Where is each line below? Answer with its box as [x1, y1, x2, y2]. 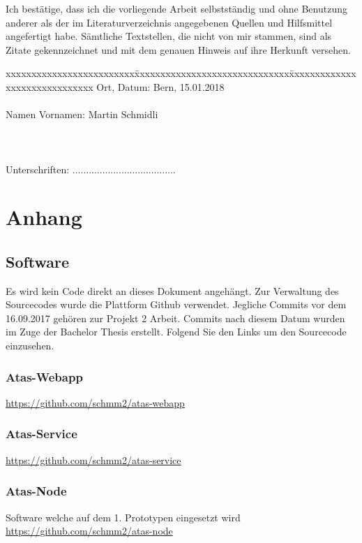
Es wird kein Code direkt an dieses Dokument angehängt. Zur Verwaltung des [6, 283, 339, 298]
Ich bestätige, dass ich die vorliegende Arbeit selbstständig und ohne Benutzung [6, 1, 347, 15]
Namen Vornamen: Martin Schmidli [6, 107, 158, 122]
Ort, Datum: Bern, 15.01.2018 [96, 79, 225, 94]
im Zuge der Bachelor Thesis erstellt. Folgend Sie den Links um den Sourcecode [6, 324, 347, 339]
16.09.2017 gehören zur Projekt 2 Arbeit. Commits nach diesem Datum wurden [6, 310, 345, 325]
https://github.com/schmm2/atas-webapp [6, 395, 185, 410]
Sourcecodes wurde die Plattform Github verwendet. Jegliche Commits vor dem [6, 297, 347, 312]
